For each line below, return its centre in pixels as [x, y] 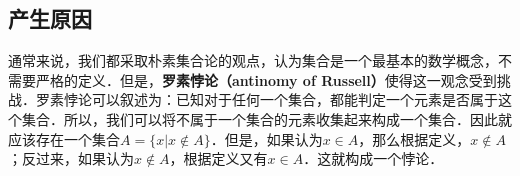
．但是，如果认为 [266, 138]
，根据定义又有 [218, 158]
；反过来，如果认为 [71, 158]
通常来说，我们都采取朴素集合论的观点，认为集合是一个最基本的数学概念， [253, 60]
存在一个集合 [77, 138]
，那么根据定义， [414, 138]
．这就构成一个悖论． [373, 158]
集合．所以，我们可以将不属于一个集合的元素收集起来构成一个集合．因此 [259, 118]
